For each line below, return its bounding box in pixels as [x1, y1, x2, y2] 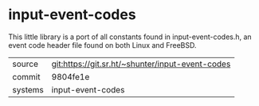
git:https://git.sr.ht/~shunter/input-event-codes [51, 58, 231, 69]
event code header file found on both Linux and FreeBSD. [8, 40, 197, 49]
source [12, 58, 38, 69]
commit [12, 71, 41, 82]
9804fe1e [51, 71, 90, 82]
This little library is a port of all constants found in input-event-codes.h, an [8, 32, 253, 41]
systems [12, 84, 44, 95]
